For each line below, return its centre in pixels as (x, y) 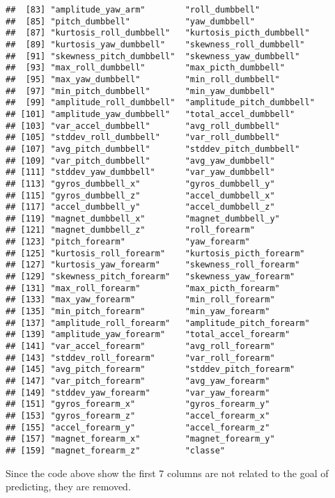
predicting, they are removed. (68, 487)
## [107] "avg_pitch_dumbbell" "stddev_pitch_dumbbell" (153, 149)
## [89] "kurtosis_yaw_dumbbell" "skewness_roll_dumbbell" (155, 44)
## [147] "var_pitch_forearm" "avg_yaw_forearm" (138, 381)
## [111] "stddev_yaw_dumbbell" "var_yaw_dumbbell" (140, 172)
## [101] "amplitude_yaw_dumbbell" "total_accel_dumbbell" (150, 114)
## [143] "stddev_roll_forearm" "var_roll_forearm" (140, 358)
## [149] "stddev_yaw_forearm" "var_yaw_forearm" (138, 392)
